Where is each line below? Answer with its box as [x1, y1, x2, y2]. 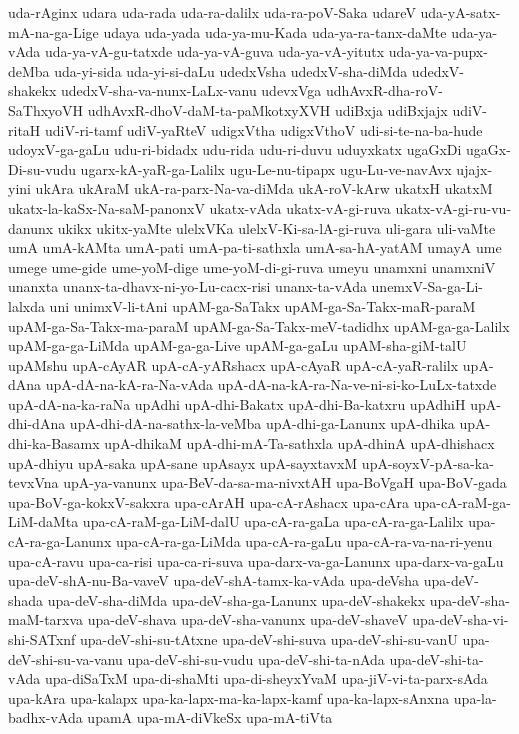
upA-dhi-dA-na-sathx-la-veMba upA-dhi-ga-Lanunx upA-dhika [69, 413, 455, 434]
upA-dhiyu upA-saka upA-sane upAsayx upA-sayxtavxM [8, 452, 358, 473]
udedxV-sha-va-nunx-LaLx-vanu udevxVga [60, 80, 322, 101]
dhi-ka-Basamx [8, 433, 100, 454]
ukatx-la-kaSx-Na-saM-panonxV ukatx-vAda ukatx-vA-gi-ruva [8, 197, 391, 218]
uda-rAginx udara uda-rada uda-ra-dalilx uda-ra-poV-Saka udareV [8, 2, 416, 22]
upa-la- [453, 687, 497, 708]
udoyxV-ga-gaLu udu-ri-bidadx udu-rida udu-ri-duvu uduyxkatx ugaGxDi [8, 139, 462, 160]
